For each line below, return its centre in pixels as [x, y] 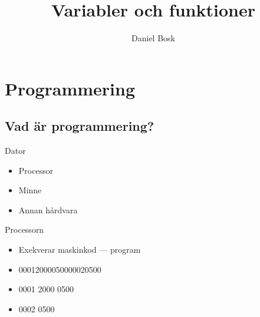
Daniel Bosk [153, 38]
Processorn [24, 230]
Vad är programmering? [80, 126]
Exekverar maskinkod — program [80, 250]
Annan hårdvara [48, 209]
